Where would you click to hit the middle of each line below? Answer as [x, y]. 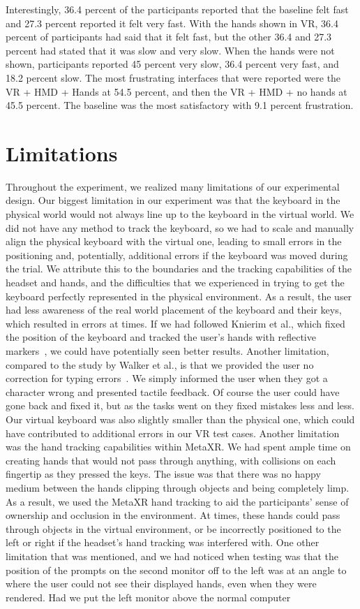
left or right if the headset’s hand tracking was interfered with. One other [163, 542]
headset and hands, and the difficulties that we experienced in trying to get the [175, 283]
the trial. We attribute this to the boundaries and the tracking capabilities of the [179, 269]
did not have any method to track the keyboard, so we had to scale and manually [180, 227]
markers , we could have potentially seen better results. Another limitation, [167, 351]
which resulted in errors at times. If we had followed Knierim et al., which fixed [175, 323]
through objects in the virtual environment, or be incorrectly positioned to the [173, 528]
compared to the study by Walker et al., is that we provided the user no [160, 364]
